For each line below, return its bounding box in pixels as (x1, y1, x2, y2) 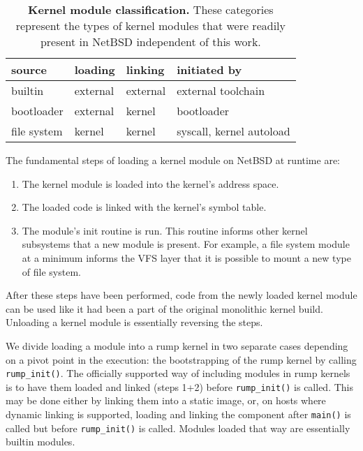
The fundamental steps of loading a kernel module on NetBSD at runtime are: (6, 153, 340, 167)
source (11, 61, 47, 77)
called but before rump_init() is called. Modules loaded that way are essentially (6, 420, 350, 435)
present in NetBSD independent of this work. (40, 34, 261, 50)
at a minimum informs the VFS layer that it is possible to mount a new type (22, 250, 351, 265)
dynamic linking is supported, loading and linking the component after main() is (6, 407, 351, 422)
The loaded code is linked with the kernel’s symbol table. (22, 200, 267, 214)
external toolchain (177, 82, 265, 98)
